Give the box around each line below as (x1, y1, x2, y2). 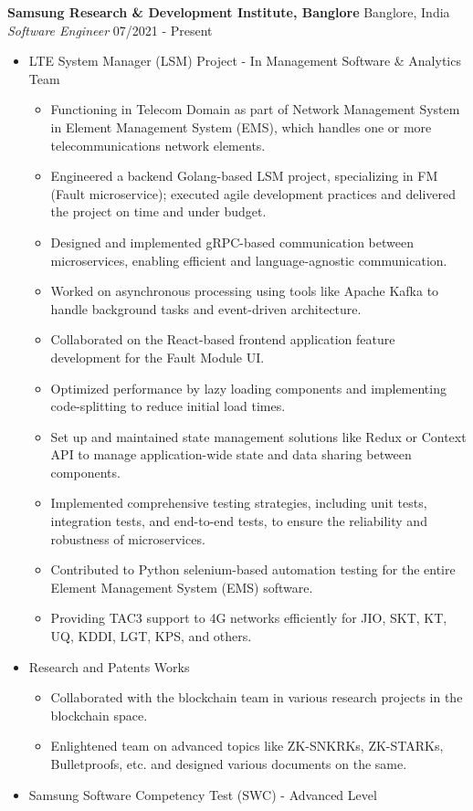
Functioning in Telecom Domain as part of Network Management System (50, 100, 460, 119)
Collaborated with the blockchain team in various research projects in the (50, 688, 463, 707)
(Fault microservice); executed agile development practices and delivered (50, 184, 457, 203)
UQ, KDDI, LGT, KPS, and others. (50, 627, 252, 646)
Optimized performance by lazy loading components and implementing (50, 378, 447, 397)
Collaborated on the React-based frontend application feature (50, 330, 395, 349)
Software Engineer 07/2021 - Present (7, 20, 213, 39)
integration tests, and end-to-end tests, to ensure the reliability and (50, 511, 427, 531)
